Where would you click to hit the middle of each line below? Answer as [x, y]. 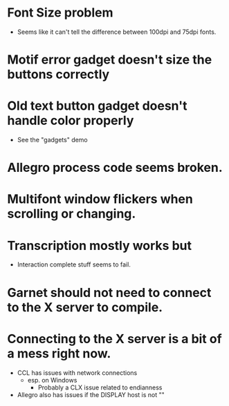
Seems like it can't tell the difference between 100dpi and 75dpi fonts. [117, 32]
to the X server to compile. [85, 307]
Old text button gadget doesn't [97, 106]
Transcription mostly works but [100, 245]
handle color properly [71, 120]
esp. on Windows [52, 380]
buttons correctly [58, 75]
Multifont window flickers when [100, 199]
